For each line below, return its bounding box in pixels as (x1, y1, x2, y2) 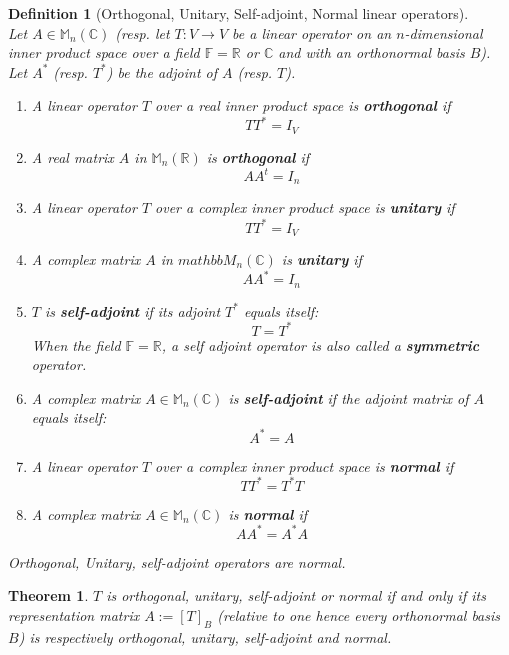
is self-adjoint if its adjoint (44, 300, 221, 321)
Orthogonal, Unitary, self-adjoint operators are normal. (8, 551, 346, 572)
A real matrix (31, 146, 114, 167)
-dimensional (404, 22, 483, 43)
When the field (31, 334, 121, 355)
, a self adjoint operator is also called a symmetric (161, 334, 480, 355)
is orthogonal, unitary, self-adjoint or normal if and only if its (106, 585, 486, 606)
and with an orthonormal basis (278, 42, 465, 63)
